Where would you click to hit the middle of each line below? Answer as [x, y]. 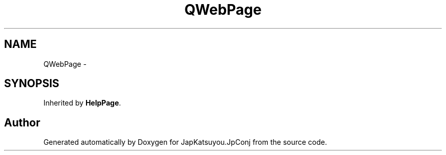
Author [22, 122]
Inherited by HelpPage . [82, 103]
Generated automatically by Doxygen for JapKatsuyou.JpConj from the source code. [185, 142]
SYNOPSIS [32, 84]
